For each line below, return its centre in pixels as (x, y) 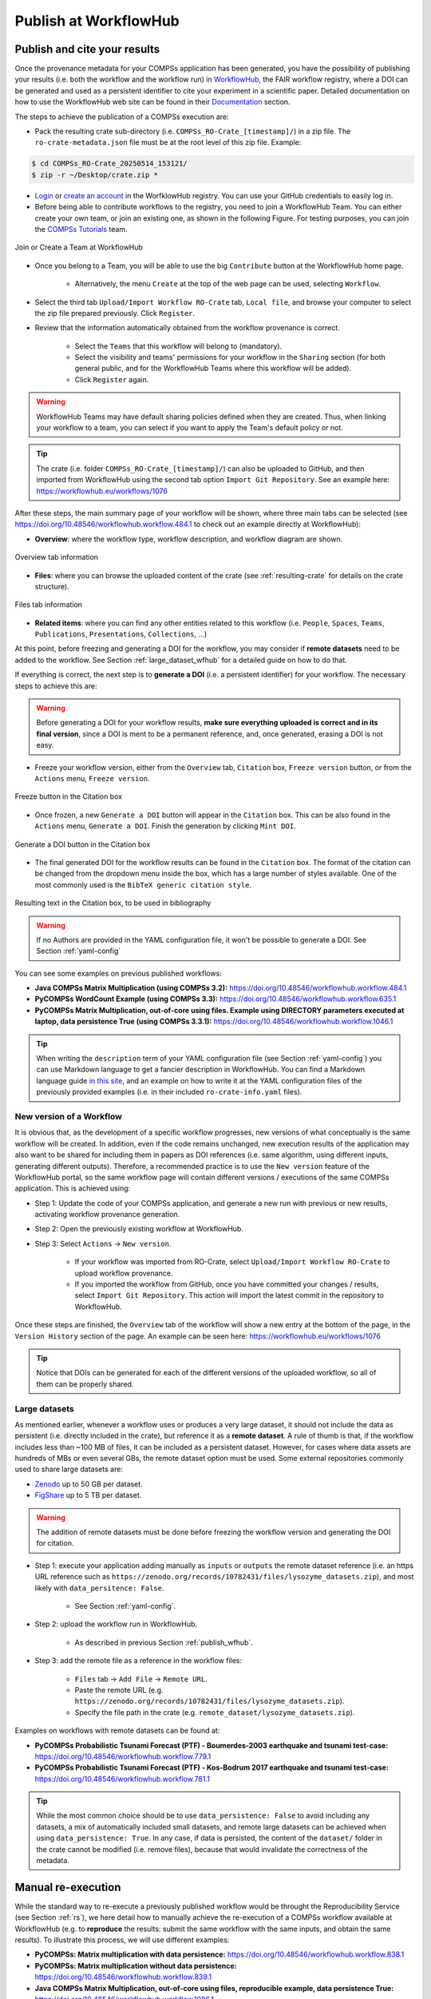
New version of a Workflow (69, 1116)
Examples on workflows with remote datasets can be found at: (117, 1730)
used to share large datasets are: (69, 1469)
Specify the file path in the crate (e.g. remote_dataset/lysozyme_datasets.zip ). (215, 1712)
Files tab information (49, 604)
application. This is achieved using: (73, 1188)
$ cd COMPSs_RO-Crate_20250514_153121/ (109, 164)
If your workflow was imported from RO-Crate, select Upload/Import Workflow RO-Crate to (232, 1262)
